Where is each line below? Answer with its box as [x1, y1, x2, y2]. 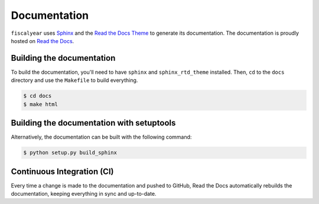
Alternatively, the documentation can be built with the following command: [11, 133, 192, 141]
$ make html [23, 101, 58, 107]
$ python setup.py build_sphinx [23, 149, 118, 156]
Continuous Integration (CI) [11, 166, 114, 176]
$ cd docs [23, 93, 52, 100]
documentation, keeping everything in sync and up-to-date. [11, 190, 157, 197]
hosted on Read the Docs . [11, 37, 74, 44]
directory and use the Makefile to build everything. [11, 77, 138, 84]
